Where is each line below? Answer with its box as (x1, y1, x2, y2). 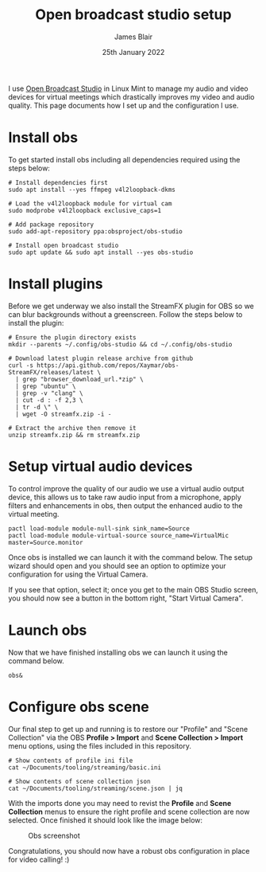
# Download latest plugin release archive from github (8, 354, 194, 362)
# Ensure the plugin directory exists (8, 333, 137, 342)
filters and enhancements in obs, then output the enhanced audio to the (8, 500, 243, 510)
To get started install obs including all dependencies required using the (8, 154, 241, 164)
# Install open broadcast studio (8, 241, 119, 249)
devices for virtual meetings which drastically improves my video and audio (8, 92, 255, 101)
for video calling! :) (8, 854, 70, 864)
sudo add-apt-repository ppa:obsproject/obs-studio (8, 227, 183, 236)
